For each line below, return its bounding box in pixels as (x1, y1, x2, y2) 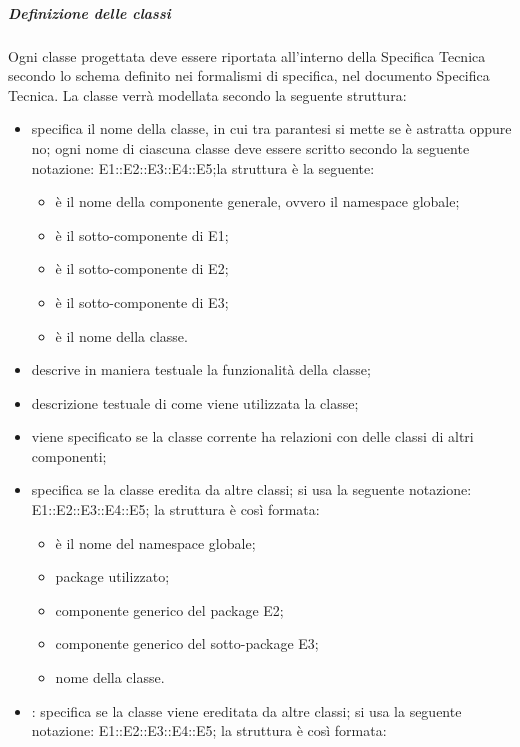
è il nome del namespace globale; (55, 532, 256, 553)
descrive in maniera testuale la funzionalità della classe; (31, 359, 371, 380)
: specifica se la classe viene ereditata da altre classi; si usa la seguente (31, 700, 462, 721)
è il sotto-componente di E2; (55, 258, 229, 279)
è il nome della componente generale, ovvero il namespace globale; (55, 191, 460, 212)
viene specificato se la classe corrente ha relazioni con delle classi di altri (31, 426, 474, 447)
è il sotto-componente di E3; (55, 291, 229, 312)
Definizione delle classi (8, 2, 171, 23)
